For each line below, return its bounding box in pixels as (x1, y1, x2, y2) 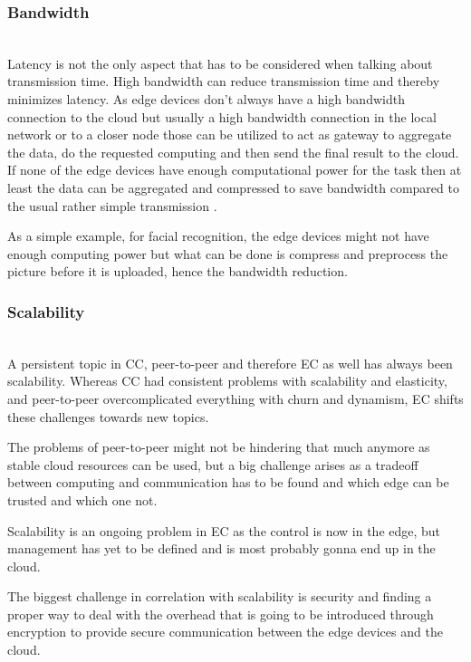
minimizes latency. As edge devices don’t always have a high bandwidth (7, 90, 405, 108)
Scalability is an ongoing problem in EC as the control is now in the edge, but (7, 521, 441, 540)
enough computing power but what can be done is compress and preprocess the (7, 244, 448, 263)
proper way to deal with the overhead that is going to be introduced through (7, 604, 434, 623)
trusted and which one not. (7, 490, 158, 509)
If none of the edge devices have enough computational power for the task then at (7, 160, 462, 179)
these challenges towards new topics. (7, 407, 209, 426)
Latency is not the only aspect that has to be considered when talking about (7, 53, 433, 72)
